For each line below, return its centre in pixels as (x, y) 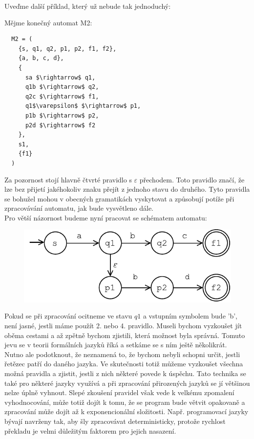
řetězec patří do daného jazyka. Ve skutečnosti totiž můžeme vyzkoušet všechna (124, 364)
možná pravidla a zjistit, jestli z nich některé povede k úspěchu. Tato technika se (125, 373)
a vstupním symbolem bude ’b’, (190, 316)
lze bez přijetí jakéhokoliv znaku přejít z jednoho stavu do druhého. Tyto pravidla (127, 189)
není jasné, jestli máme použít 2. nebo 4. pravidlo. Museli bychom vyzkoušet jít (123, 325)
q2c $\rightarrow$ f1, (62, 96)
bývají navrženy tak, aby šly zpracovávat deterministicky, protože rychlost (115, 421)
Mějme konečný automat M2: (48, 22)
